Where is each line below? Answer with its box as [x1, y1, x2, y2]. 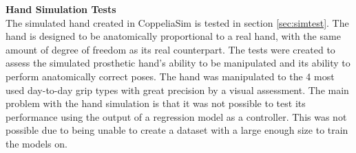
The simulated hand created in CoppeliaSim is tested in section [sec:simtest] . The [6, 15, 349, 30]
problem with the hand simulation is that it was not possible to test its [6, 96, 306, 110]
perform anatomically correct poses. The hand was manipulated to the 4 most [6, 69, 335, 83]
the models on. [6, 136, 67, 150]
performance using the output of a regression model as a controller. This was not [6, 109, 347, 123]
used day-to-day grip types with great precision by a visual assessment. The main [6, 82, 349, 97]
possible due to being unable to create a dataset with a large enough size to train [6, 123, 348, 137]
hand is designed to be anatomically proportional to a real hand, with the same [6, 29, 341, 43]
